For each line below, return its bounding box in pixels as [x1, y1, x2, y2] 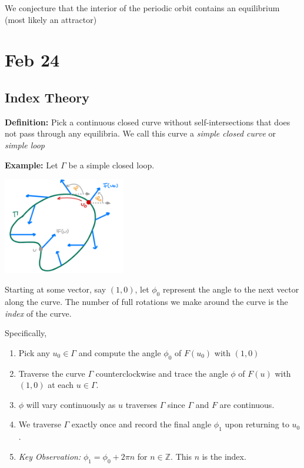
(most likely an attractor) [5, 13, 97, 25]
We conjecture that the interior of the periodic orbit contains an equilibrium [5, 2, 280, 14]
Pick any [18, 346, 50, 359]
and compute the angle [78, 346, 161, 359]
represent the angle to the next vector [162, 283, 299, 296]
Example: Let [5, 158, 58, 171]
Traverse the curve [18, 367, 85, 379]
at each [48, 379, 74, 391]
